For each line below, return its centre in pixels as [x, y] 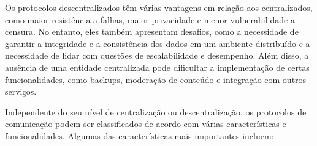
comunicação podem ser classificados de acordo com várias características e [146, 124]
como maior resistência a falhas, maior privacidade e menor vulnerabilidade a [150, 19]
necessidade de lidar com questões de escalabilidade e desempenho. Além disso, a [157, 55]
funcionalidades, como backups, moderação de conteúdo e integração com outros [156, 79]
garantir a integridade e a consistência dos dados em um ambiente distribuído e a [158, 43]
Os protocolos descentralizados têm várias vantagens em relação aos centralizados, [159, 7]
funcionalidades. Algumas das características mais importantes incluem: [139, 135]
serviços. [21, 91]
